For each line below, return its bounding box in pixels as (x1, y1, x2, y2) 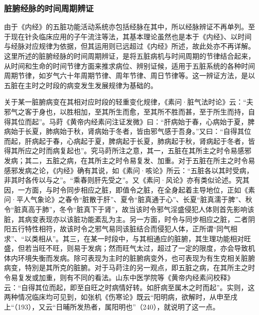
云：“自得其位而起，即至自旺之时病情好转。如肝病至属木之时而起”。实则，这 (4, 282, 255, 292)
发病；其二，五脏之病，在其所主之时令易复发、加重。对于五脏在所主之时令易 (4, 155, 255, 165)
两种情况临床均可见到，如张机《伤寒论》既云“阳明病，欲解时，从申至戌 (4, 292, 238, 302)
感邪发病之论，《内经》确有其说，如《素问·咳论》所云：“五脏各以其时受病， (4, 165, 254, 175)
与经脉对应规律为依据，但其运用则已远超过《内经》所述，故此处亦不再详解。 (4, 41, 255, 51)
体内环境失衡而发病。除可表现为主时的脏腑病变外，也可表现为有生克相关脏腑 (4, 252, 255, 263)
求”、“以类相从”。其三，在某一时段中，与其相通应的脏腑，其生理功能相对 (4, 233, 244, 243)
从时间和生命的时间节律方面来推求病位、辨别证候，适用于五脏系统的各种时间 (4, 60, 255, 71)
